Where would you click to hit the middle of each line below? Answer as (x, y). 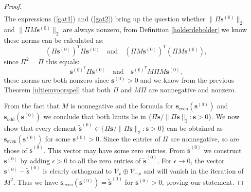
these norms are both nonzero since (57, 79)
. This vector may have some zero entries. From (114, 150)
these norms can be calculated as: (54, 40)
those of (16, 150)
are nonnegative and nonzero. (192, 89)
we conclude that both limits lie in (95, 116)
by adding (35, 160)
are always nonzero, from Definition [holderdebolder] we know (155, 29)
